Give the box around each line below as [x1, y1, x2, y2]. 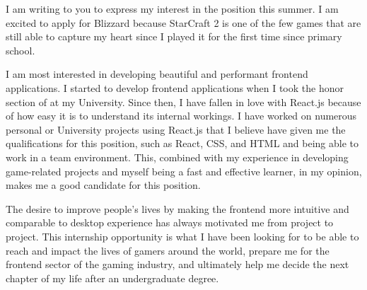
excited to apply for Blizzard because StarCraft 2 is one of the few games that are [6, 15, 361, 30]
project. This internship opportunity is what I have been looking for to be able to [6, 228, 359, 243]
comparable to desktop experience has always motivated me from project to [6, 215, 334, 230]
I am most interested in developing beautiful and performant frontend [6, 66, 308, 81]
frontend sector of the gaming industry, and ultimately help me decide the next [6, 257, 349, 272]
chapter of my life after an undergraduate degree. [6, 270, 219, 285]
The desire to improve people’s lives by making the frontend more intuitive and [6, 201, 349, 216]
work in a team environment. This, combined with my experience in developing [6, 149, 349, 164]
